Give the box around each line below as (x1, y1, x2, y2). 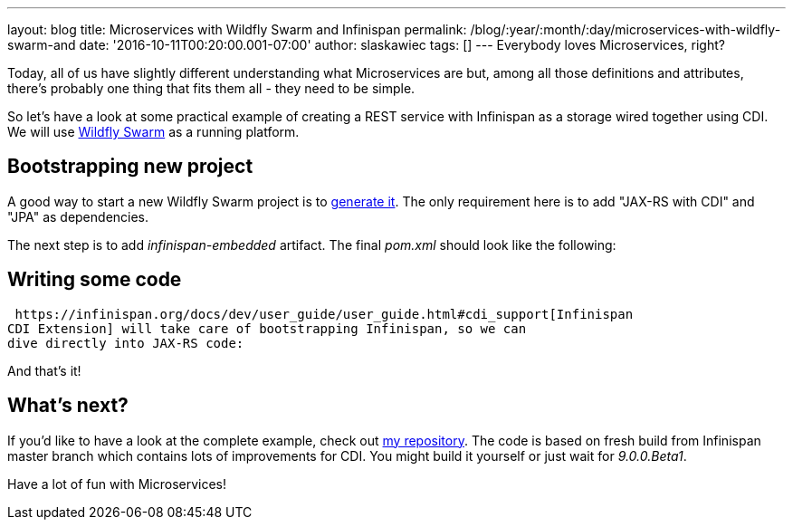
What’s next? (7, 394, 129, 417)
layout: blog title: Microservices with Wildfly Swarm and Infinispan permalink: (7, 22, 467, 37)
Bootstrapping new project (7, 155, 253, 178)
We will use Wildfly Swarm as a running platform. (7, 124, 300, 139)
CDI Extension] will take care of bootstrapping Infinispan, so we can (7, 321, 527, 336)
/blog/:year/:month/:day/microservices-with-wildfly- (470, 22, 781, 37)
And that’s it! (7, 362, 81, 378)
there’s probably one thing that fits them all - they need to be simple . (7, 81, 416, 96)
